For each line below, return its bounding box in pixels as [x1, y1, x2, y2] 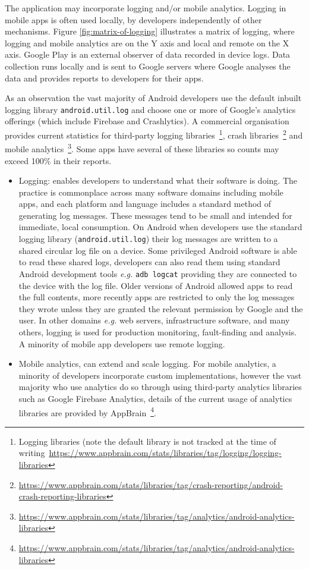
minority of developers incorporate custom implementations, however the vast [18, 369, 302, 381]
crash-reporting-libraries [18, 490, 106, 502]
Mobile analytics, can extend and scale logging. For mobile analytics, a [18, 357, 276, 370]
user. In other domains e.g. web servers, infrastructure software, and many [18, 314, 290, 326]
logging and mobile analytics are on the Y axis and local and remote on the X [5, 36, 289, 49]
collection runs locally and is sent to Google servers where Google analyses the [5, 59, 291, 72]
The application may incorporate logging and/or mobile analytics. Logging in [5, 2, 286, 14]
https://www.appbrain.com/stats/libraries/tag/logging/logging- [49, 447, 282, 459]
